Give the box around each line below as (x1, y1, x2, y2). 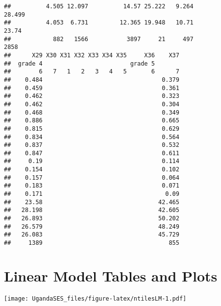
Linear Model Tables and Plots (4, 265, 218, 285)
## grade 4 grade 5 (4, 60, 155, 67)
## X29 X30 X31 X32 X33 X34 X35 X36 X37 (4, 51, 179, 59)
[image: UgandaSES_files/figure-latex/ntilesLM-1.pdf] (4, 295, 187, 302)
